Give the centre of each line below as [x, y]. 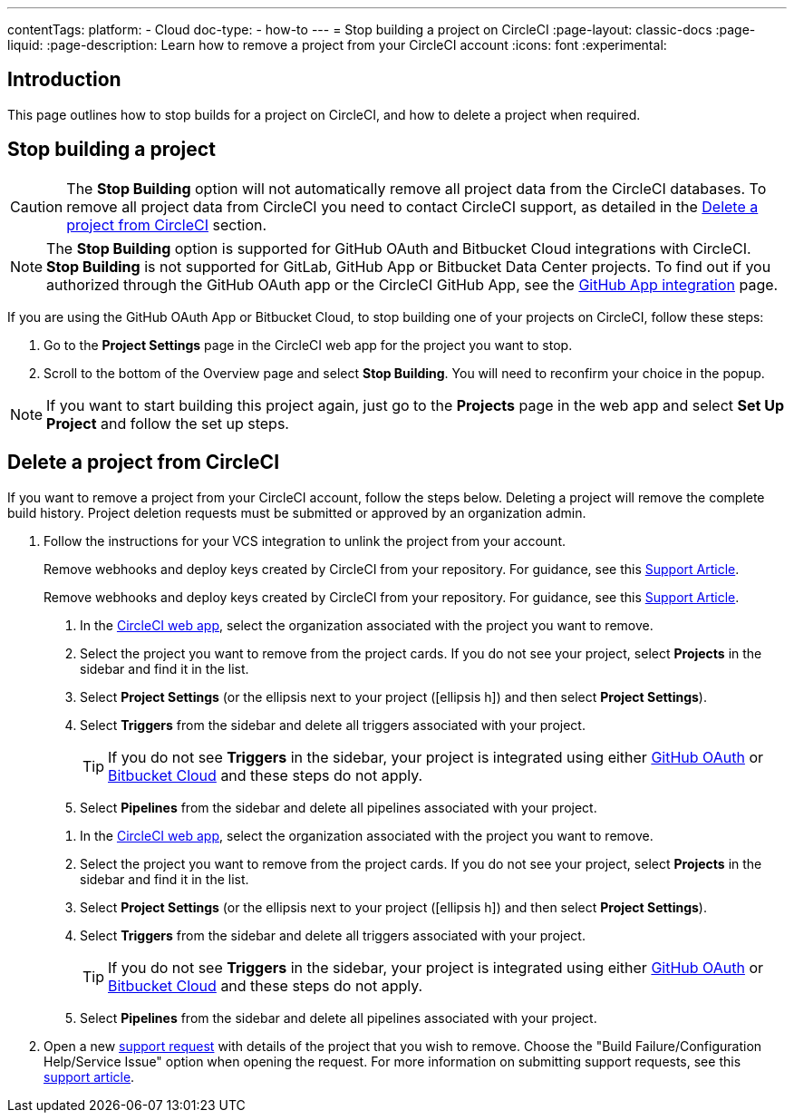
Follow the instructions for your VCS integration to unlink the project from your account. [305, 541]
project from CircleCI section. [167, 224]
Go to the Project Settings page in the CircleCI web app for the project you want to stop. [308, 345]
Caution [37, 206]
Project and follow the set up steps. [168, 423]
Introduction [64, 80]
